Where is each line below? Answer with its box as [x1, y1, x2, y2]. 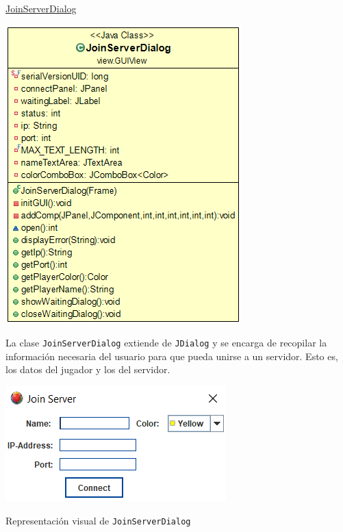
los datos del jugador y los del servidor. [5, 362, 170, 377]
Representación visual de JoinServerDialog [5, 513, 191, 527]
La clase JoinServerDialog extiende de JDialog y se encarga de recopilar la [5, 335, 327, 350]
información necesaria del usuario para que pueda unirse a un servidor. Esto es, [5, 349, 338, 363]
